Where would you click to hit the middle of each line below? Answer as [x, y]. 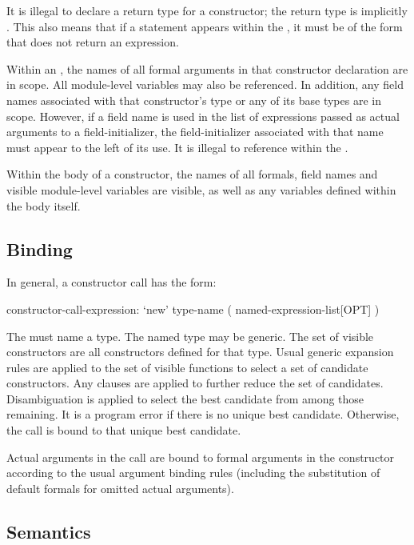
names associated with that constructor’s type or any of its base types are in [194, 100]
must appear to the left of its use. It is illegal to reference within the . [177, 147]
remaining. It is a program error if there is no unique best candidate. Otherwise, [203, 414]
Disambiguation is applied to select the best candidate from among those [185, 398]
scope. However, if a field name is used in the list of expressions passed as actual [203, 116]
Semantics [49, 531]
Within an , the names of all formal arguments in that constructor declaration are [207, 68]
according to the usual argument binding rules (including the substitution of [193, 473]
